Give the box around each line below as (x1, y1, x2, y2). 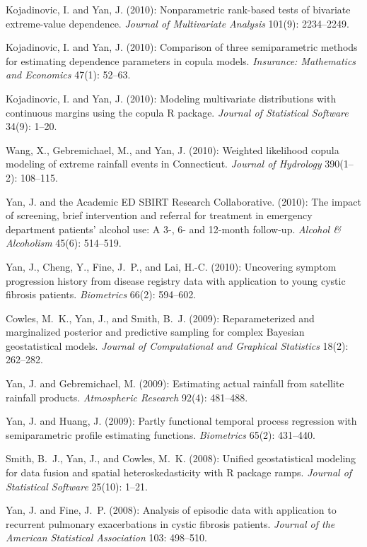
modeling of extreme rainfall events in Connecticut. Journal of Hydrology (6, 156, 322, 171)
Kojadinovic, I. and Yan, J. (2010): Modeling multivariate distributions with (6, 90, 337, 105)
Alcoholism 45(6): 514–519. (6, 235, 122, 250)
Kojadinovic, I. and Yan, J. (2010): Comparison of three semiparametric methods (6, 40, 358, 54)
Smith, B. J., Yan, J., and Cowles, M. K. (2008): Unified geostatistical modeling (6, 451, 356, 466)
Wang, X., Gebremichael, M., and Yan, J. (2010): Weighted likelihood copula (6, 142, 339, 157)
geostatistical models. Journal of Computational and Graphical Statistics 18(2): (6, 338, 349, 353)
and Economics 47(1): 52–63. (6, 67, 131, 82)
